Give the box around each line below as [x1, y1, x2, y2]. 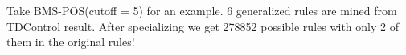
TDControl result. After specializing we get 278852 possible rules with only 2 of [6, 18, 399, 34]
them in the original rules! [6, 33, 135, 50]
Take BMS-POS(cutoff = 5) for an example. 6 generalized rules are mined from [6, 2, 397, 18]
